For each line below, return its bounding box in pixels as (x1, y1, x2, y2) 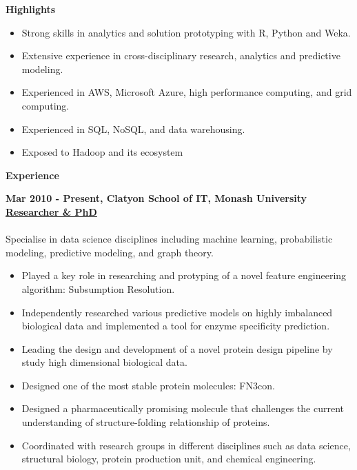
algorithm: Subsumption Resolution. (21, 281, 175, 296)
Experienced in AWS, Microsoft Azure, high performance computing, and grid (21, 85, 352, 99)
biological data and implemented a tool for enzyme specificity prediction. (21, 318, 330, 333)
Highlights (6, 2, 56, 16)
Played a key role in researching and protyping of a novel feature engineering (21, 268, 347, 283)
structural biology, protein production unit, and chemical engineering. (21, 451, 316, 466)
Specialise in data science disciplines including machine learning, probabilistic (6, 232, 333, 246)
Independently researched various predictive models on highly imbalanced (21, 305, 333, 319)
